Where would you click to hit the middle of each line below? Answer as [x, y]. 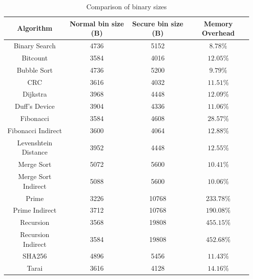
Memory [218, 23]
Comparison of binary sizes [126, 6]
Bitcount [35, 57]
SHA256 [35, 256]
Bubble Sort [35, 70]
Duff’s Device [35, 106]
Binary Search [35, 46]
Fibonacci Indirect [35, 130]
